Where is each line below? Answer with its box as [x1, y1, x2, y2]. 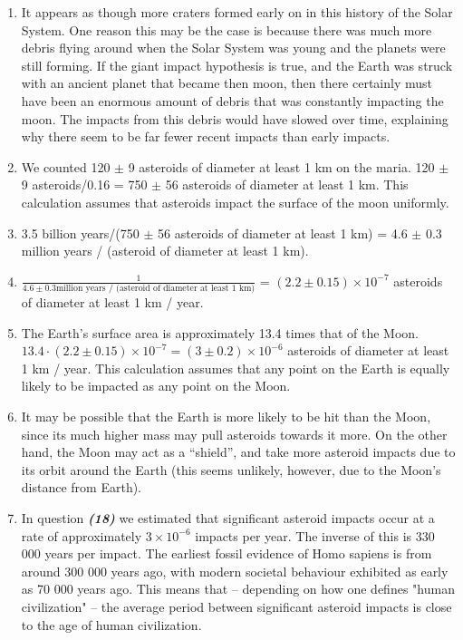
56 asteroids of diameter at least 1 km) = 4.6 [158, 223, 408, 242]
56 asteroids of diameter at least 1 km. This [165, 175, 409, 194]
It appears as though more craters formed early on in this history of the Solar [21, 3, 453, 21]
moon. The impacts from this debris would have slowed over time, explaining [21, 109, 449, 128]
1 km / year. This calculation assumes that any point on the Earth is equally [21, 358, 450, 377]
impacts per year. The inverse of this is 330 [195, 526, 435, 545]
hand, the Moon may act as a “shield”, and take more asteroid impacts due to [21, 442, 456, 461]
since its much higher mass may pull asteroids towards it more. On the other [21, 424, 448, 443]
